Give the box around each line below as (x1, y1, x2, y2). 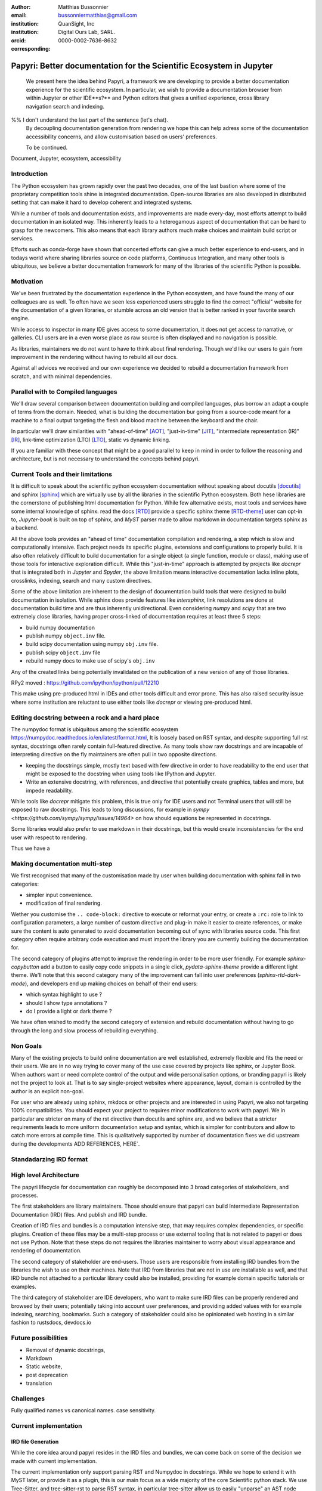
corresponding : (11, 45, 51, 52)
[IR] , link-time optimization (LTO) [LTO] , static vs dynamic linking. (11, 436, 171, 443)
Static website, (26, 1363, 63, 1370)
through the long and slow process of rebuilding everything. (11, 1026, 159, 1034)
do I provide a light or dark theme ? (26, 1008, 112, 1015)
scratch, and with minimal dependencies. (11, 373, 112, 380)
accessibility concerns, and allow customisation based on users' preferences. (26, 133, 217, 140)
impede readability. (26, 787, 73, 794)
